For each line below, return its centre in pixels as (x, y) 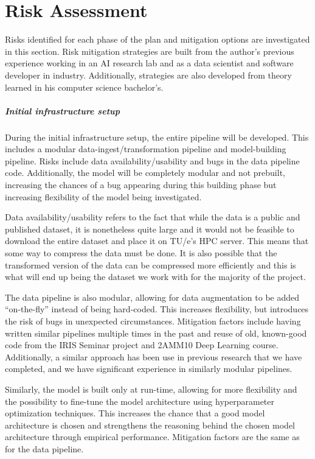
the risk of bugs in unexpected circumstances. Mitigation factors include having (153, 321)
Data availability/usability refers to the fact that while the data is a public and (153, 217)
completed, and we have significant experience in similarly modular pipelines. (149, 369)
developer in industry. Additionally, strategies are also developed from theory (148, 75)
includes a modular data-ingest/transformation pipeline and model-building (146, 149)
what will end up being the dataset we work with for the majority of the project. (155, 277)
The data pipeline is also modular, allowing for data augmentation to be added (152, 297)
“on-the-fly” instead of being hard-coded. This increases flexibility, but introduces (157, 309)
